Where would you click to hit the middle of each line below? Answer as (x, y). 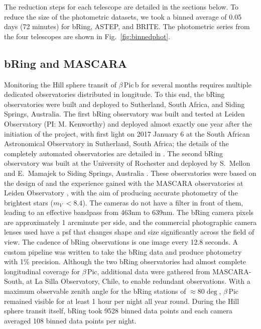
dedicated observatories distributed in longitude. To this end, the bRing (114, 94)
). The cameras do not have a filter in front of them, (163, 202)
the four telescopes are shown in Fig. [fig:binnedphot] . (87, 36)
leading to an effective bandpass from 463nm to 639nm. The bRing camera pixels (129, 212)
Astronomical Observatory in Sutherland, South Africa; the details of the (116, 143)
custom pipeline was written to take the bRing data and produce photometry (123, 251)
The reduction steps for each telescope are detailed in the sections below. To (121, 7)
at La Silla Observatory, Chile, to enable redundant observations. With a (138, 281)
